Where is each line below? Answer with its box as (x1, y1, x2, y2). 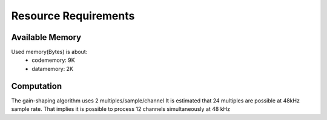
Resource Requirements (11, 9, 135, 22)
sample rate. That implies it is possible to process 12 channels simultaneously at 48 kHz (11, 105, 230, 113)
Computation (11, 81, 62, 91)
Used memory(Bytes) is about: (11, 48, 88, 56)
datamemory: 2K (31, 65, 74, 72)
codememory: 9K (31, 56, 75, 64)
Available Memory (11, 32, 82, 42)
